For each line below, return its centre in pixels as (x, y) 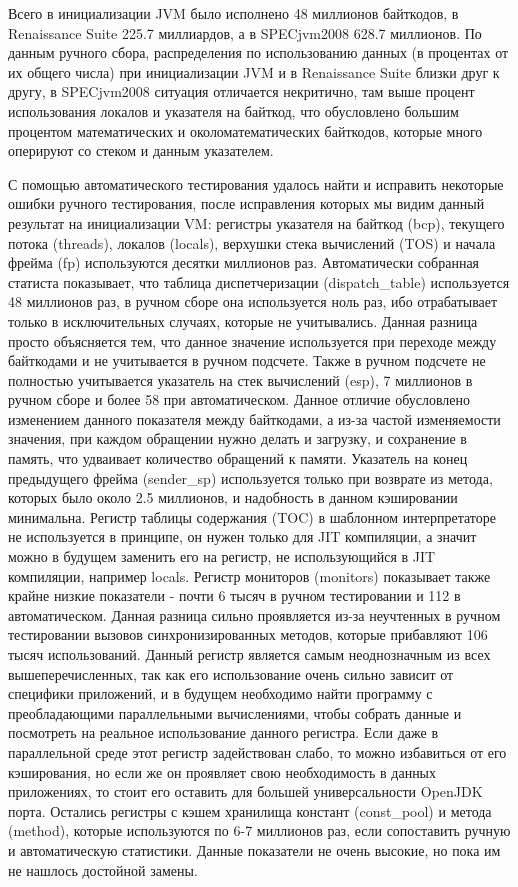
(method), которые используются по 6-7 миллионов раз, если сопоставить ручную (259, 830)
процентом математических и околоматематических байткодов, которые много (245, 130)
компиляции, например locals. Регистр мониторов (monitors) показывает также (249, 575)
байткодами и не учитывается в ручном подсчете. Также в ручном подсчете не (247, 360)
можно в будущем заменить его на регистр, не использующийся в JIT (222, 556)
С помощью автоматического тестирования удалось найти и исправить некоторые (256, 183)
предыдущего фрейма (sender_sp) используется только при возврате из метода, (250, 477)
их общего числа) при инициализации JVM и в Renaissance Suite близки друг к (254, 71)
